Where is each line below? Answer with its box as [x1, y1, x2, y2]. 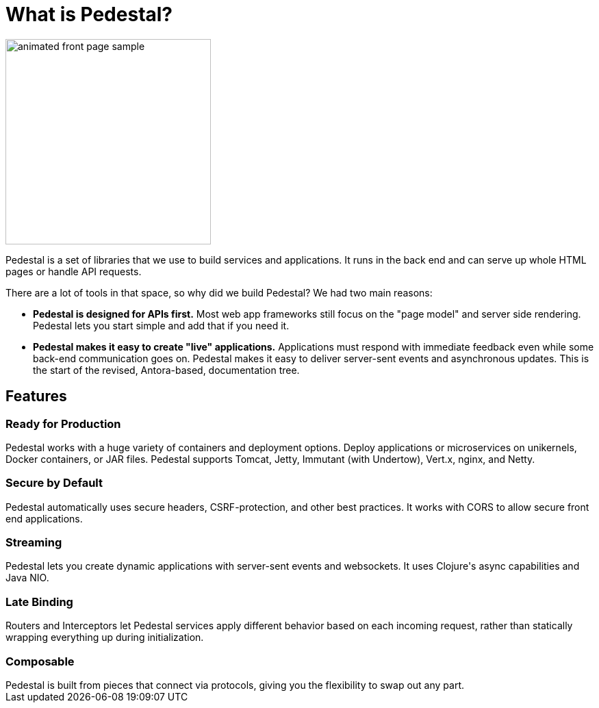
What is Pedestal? [5, 3, 173, 26]
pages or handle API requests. [5, 265, 142, 277]
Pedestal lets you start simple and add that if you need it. [33, 319, 290, 331]
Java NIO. [5, 572, 49, 584]
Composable [5, 654, 75, 668]
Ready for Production [5, 416, 121, 431]
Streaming [5, 535, 62, 550]
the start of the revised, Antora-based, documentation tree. [33, 364, 300, 376]
